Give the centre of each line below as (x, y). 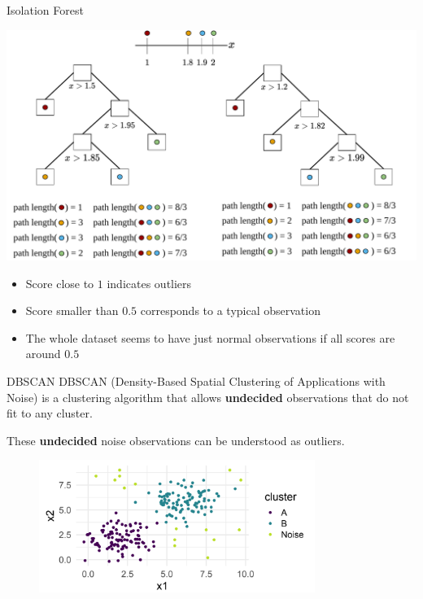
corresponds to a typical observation (230, 310)
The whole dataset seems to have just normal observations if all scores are (210, 337)
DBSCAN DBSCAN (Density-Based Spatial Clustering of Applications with (196, 381)
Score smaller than (72, 310)
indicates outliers (149, 283)
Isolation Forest (45, 10)
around (43, 354)
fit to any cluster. (50, 413)
